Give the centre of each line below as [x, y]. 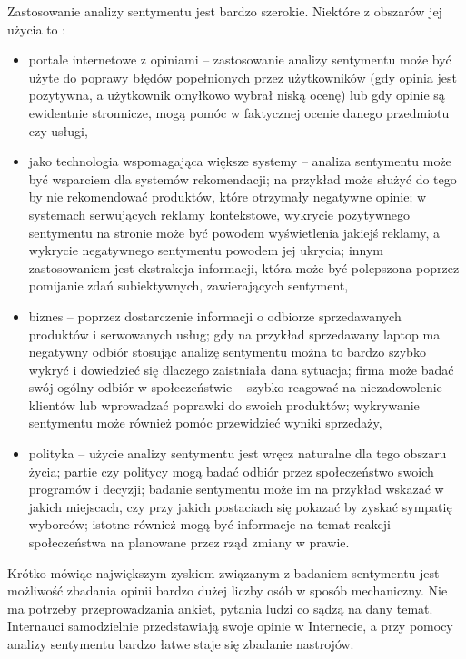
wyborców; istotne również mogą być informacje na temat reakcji [209, 524]
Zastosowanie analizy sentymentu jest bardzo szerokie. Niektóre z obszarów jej [225, 11]
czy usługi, [58, 130]
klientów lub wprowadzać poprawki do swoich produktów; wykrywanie [224, 404]
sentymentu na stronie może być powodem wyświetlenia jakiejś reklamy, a [234, 232]
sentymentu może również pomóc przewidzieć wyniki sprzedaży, [205, 423]
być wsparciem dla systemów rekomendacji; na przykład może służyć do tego [243, 178]
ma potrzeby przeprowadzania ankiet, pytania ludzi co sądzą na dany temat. [220, 608]
